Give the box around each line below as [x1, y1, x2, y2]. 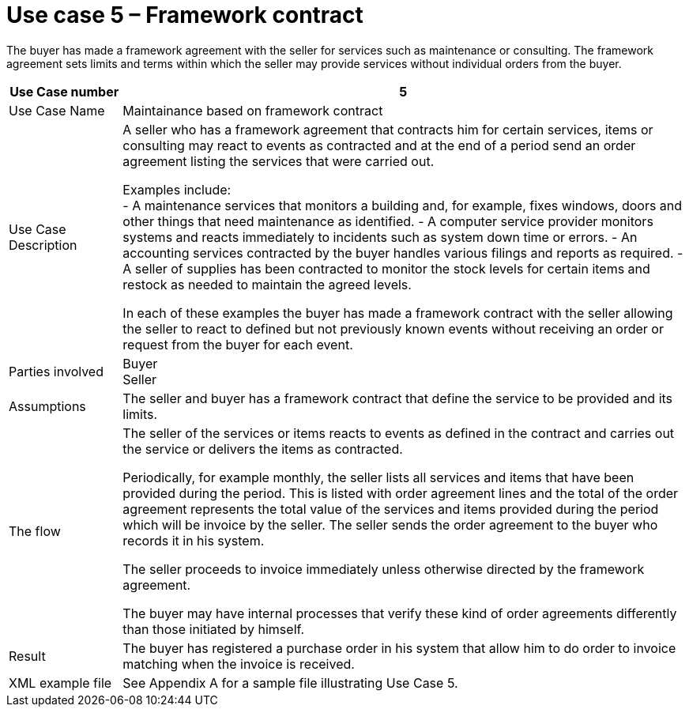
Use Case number [9, 83, 119, 100]
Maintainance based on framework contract [122, 102, 383, 119]
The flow [9, 522, 61, 539]
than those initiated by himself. [122, 621, 305, 637]
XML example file [9, 674, 112, 691]
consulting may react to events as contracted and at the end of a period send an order [122, 137, 636, 153]
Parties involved [9, 363, 104, 379]
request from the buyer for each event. [122, 336, 353, 353]
